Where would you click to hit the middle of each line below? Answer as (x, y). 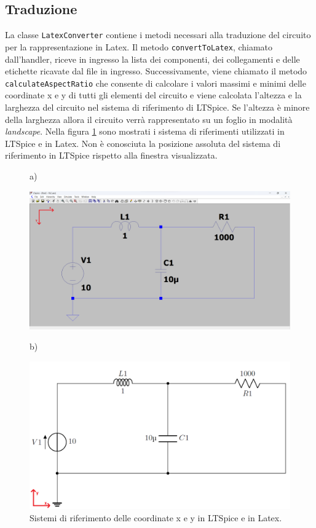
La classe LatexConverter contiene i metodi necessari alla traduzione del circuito (158, 35)
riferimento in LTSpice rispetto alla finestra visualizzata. (111, 155)
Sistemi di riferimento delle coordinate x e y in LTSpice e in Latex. (156, 517)
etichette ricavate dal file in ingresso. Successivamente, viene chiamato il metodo (156, 71)
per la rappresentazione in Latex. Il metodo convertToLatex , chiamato (139, 46)
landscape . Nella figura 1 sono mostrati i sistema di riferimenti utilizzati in (145, 131)
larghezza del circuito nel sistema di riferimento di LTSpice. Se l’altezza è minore (157, 107)
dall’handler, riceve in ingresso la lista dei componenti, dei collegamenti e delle (152, 59)
